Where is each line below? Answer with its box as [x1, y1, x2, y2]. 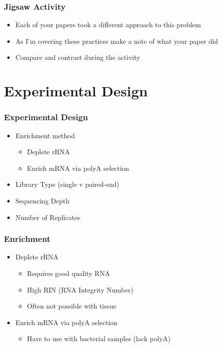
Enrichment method [15, 130, 75, 140]
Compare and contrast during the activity [15, 52, 140, 62]
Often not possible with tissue [27, 301, 116, 311]
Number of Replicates [15, 212, 80, 222]
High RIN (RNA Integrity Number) [27, 284, 133, 294]
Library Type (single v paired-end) [15, 179, 119, 189]
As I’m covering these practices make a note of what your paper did [15, 36, 218, 46]
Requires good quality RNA [27, 268, 110, 278]
